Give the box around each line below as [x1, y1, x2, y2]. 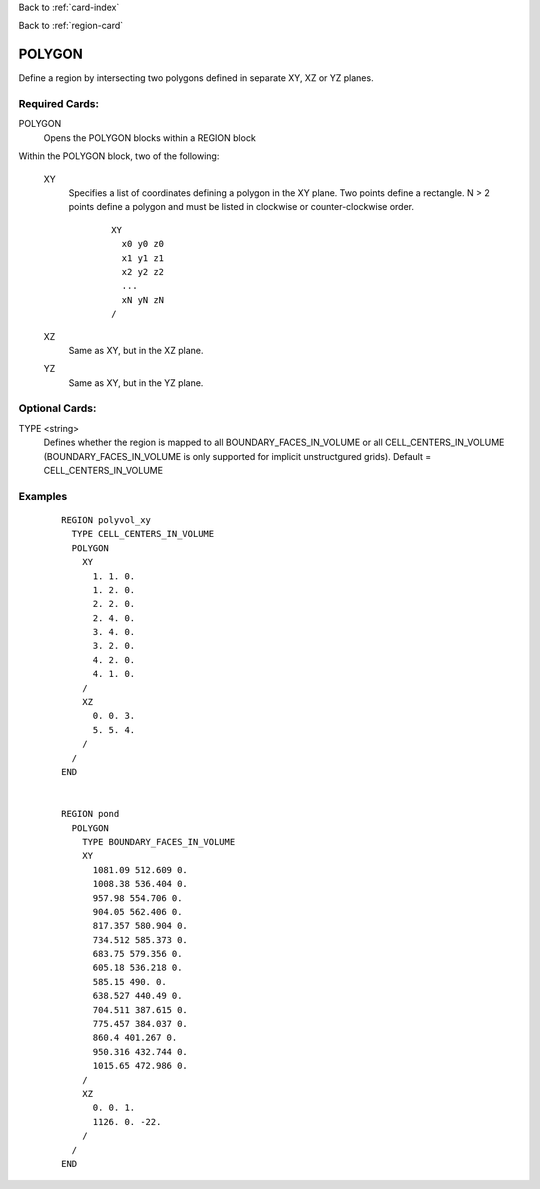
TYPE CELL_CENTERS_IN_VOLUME [71, 528, 215, 540]
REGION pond [61, 808, 120, 820]
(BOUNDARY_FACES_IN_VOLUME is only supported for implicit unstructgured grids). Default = [43, 450, 432, 462]
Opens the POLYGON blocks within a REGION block [43, 131, 257, 144]
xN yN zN [121, 294, 165, 305]
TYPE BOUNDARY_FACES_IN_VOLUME [81, 836, 236, 847]
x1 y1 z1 [121, 252, 165, 264]
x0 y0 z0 [121, 238, 165, 250]
